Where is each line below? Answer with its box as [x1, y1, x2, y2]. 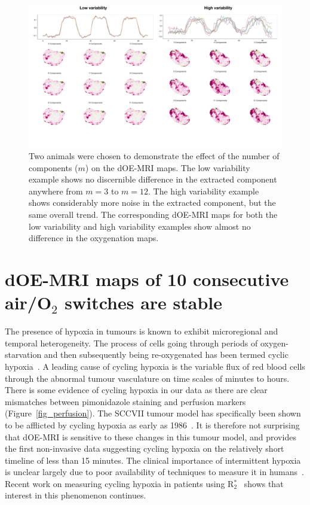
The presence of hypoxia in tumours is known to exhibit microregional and [5, 325, 278, 337]
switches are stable [65, 290, 223, 315]
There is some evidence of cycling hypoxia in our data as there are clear [5, 384, 268, 396]
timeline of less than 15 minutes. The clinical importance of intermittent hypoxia [5, 454, 301, 466]
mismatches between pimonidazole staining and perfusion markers [5, 395, 246, 407]
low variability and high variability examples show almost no [29, 220, 251, 232]
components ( [29, 161, 78, 174]
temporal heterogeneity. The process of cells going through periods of [5, 336, 258, 349]
